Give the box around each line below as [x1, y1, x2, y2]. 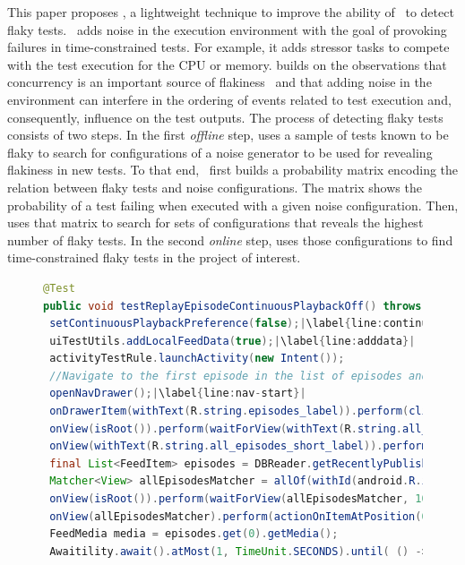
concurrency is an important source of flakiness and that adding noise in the [7, 73, 432, 91]
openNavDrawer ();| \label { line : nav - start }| [49, 387, 306, 400]
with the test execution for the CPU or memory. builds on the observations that [7, 55, 447, 73]
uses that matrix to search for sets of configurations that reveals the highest [7, 213, 424, 232]
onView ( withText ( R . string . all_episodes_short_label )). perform [49, 440, 428, 453]
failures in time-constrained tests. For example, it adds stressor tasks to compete [7, 38, 450, 56]
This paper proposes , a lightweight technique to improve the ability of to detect [7, 3, 454, 21]
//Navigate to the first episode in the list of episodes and [49, 369, 428, 382]
